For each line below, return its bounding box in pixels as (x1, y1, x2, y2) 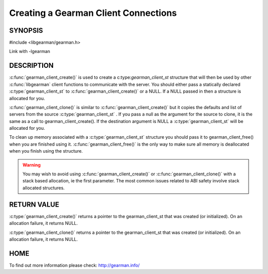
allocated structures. (22, 185, 65, 191)
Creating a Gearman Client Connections (9, 7, 177, 18)
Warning (22, 162, 41, 168)
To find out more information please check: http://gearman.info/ (9, 262, 140, 268)
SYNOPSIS (9, 26, 43, 35)
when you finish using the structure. (9, 148, 83, 154)
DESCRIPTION (9, 61, 54, 70)
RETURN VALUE (9, 200, 60, 209)
